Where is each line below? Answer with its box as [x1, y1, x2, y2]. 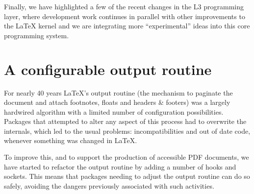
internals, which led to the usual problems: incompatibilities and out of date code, [4, 125, 251, 136]
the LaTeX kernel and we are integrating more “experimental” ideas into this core [4, 21, 250, 31]
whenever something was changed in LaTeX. [4, 135, 137, 145]
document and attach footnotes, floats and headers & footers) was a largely [4, 97, 230, 107]
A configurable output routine [4, 59, 212, 79]
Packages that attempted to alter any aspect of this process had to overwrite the [4, 116, 247, 126]
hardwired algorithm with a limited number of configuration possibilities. [4, 106, 224, 117]
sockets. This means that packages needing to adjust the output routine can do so [4, 171, 250, 181]
